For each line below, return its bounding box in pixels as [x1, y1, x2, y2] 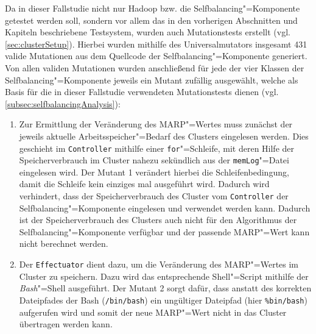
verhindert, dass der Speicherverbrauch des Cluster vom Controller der [19, 190, 289, 202]
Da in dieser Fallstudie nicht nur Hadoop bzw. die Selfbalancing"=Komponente [5, 2, 300, 14]
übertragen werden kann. [19, 318, 113, 330]
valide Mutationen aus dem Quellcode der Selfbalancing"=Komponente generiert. [5, 49, 307, 62]
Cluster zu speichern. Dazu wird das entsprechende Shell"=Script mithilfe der [19, 269, 309, 282]
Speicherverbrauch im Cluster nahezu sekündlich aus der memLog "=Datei [19, 154, 289, 166]
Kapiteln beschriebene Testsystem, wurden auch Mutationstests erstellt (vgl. [5, 26, 290, 38]
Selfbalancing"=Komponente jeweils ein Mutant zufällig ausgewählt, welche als [5, 73, 298, 86]
